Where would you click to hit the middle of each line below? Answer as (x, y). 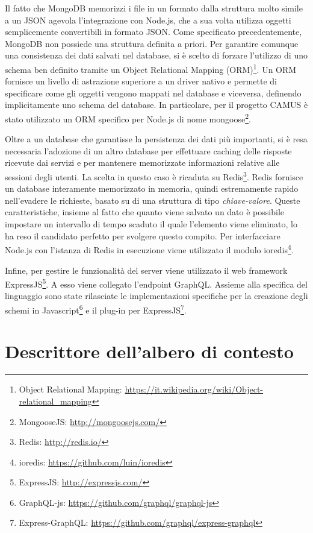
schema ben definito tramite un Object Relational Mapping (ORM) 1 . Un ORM (151, 68)
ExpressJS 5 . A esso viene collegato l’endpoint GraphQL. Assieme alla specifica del (156, 283)
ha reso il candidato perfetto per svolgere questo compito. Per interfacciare (143, 235)
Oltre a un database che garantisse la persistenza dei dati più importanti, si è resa (156, 139)
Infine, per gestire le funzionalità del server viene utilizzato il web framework (146, 270)
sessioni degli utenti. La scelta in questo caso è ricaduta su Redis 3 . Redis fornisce (154, 176)
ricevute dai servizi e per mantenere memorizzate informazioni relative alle (142, 162)
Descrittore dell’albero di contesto (149, 351)
